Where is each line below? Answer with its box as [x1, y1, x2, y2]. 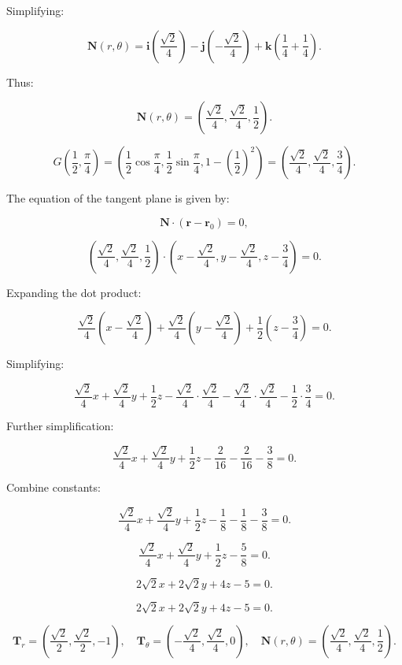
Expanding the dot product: [6, 284, 142, 300]
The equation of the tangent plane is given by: [6, 190, 230, 206]
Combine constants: [6, 479, 101, 496]
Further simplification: [6, 417, 114, 433]
